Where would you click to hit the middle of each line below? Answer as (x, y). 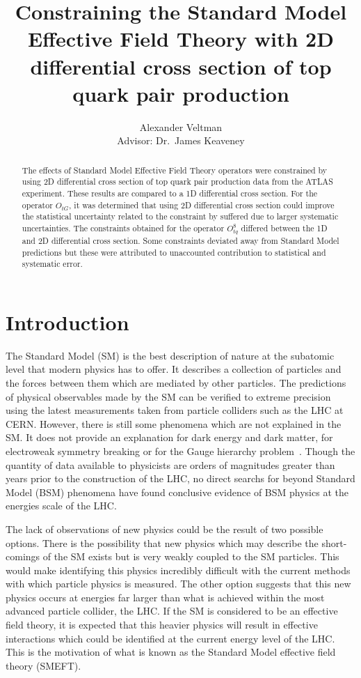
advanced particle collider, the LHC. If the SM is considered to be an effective (172, 611)
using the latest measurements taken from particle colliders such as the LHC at (175, 410)
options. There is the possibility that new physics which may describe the (162, 542)
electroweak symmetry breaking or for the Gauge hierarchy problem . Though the (180, 450)
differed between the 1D (284, 228)
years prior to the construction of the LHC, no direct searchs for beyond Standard (180, 478)
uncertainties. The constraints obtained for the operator (123, 228)
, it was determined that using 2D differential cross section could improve (202, 205)
